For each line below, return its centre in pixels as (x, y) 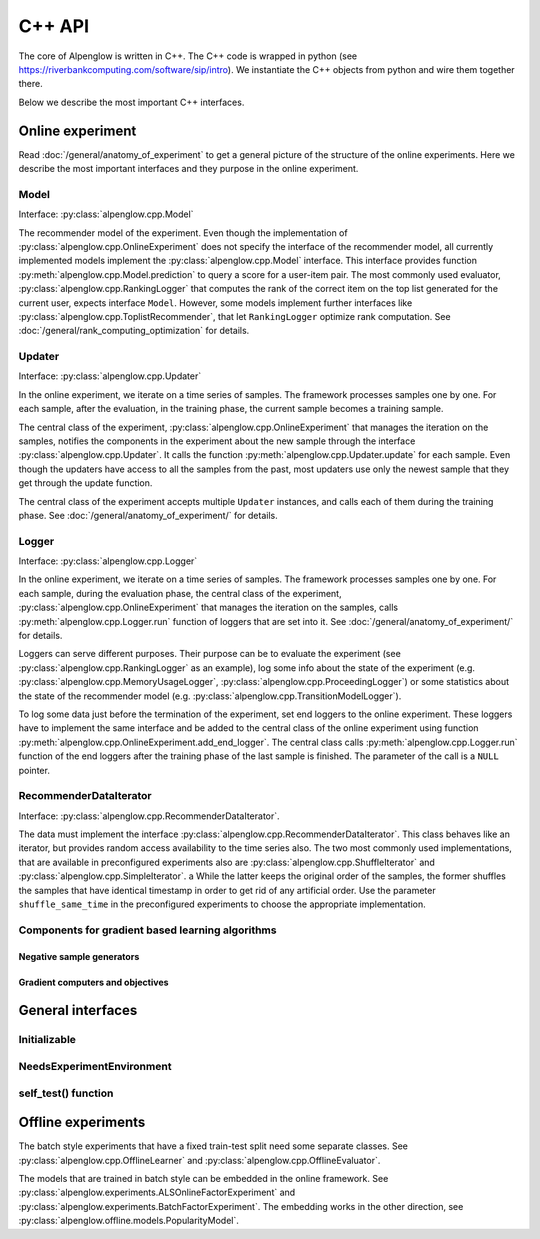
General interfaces (78, 1010)
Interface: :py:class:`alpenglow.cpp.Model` (106, 214)
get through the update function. (85, 483)
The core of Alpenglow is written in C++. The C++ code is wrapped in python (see (188, 56)
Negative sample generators (79, 956)
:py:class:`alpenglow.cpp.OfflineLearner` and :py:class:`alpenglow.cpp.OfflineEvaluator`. (199, 1160)
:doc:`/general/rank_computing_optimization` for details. (134, 331)
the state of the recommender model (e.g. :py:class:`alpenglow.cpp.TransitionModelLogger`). (210, 696)
